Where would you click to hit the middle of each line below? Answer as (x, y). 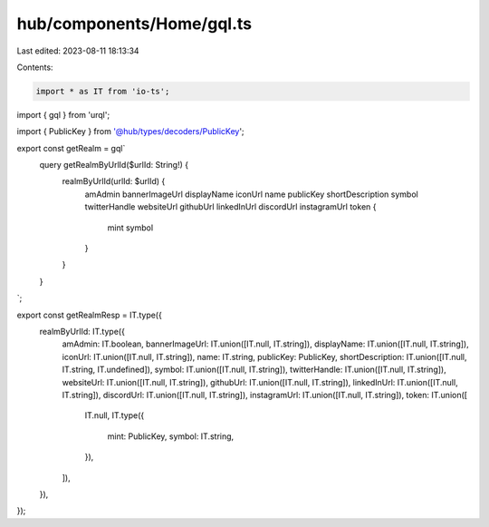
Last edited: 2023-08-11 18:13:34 (78, 51)
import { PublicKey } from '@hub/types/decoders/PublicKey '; (130, 132)
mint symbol (130, 228)
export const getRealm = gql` (71, 148)
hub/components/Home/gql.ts (134, 24)
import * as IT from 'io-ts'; (103, 91)
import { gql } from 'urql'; (63, 114)
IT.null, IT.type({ (115, 415)
